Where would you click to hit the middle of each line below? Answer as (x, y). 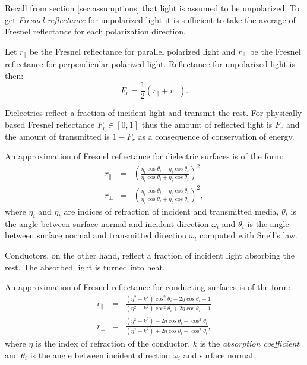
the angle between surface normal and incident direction (107, 223)
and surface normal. (219, 355)
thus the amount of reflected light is (207, 125)
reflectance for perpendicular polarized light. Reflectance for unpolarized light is (150, 64)
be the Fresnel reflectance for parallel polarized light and (132, 51)
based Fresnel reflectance (50, 125)
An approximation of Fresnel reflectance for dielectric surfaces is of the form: (144, 156)
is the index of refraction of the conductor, (113, 343)
